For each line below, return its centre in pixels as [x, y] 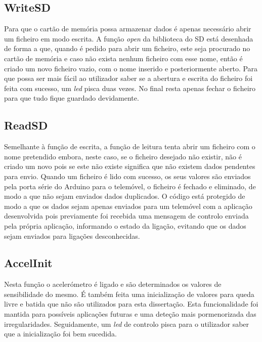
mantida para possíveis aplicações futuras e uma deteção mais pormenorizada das [130, 314]
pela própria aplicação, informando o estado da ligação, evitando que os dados [125, 225]
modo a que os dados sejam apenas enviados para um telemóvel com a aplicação [128, 206]
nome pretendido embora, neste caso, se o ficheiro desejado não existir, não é [123, 156]
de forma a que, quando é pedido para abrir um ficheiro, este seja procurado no [127, 48]
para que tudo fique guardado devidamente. [72, 98]
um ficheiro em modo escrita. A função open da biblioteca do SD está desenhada [129, 38]
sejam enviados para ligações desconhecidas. [72, 236]
